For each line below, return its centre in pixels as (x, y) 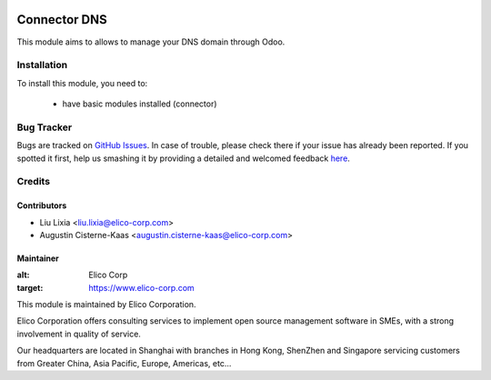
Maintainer (38, 258)
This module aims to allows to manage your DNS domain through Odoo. (151, 42)
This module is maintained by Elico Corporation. (106, 305)
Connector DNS (62, 20)
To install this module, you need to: (82, 83)
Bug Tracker (45, 127)
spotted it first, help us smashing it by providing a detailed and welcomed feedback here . (183, 158)
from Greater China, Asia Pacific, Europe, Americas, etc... (124, 363)
